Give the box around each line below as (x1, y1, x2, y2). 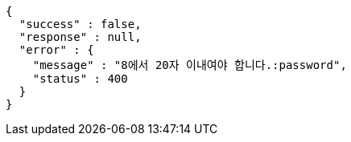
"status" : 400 (32, 72, 128, 85)
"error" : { (19, 43, 94, 56)
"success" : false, (19, 18, 142, 30)
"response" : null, (19, 30, 142, 43)
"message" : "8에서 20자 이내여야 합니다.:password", (32, 59, 347, 71)
